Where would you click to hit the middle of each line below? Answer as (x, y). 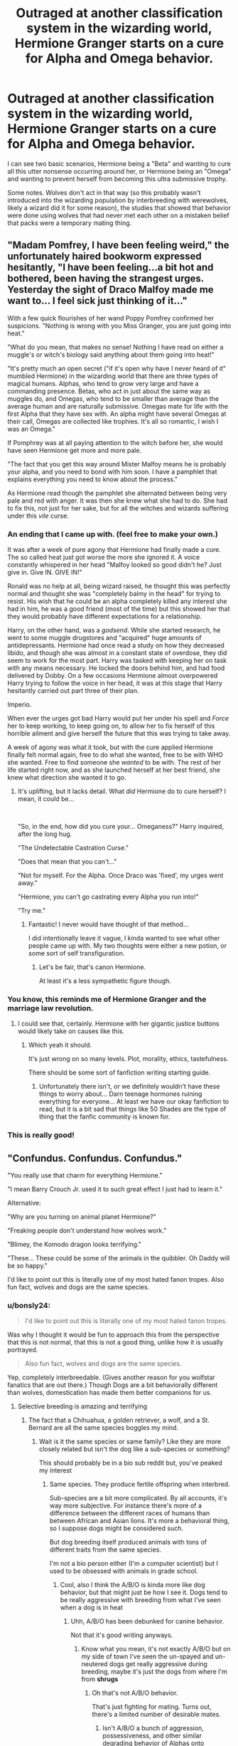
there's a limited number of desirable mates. (157, 1715)
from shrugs (100, 1679)
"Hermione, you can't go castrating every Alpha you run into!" (108, 897)
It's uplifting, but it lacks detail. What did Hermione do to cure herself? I (121, 791)
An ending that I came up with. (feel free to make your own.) (113, 534)
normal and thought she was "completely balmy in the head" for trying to (114, 594)
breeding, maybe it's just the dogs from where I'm (154, 1672)
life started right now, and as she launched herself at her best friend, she (114, 770)
